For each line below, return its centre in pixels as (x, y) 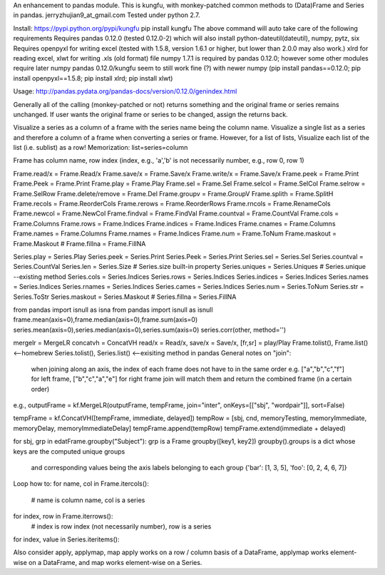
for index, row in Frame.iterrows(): (63, 517)
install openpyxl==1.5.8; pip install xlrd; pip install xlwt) (93, 78)
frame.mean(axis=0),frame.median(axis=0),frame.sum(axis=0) (106, 320)
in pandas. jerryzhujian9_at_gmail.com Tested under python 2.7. (107, 15)
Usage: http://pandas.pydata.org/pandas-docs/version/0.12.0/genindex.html (125, 91)
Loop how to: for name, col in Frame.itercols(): (81, 484)
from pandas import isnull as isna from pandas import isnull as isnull (113, 310)
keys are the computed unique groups (69, 451)
